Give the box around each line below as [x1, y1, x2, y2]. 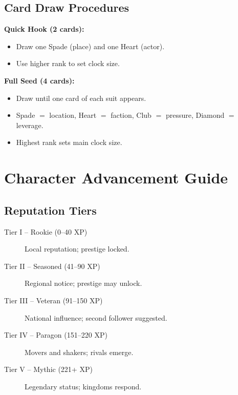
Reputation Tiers [4, 202, 97, 218]
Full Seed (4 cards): [4, 75, 75, 86]
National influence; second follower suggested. [25, 312, 167, 323]
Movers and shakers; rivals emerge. [25, 346, 134, 357]
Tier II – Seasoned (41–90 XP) [4, 260, 100, 271]
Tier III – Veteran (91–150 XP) [4, 295, 103, 305]
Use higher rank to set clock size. [16, 58, 120, 69]
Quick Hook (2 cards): [4, 24, 84, 34]
